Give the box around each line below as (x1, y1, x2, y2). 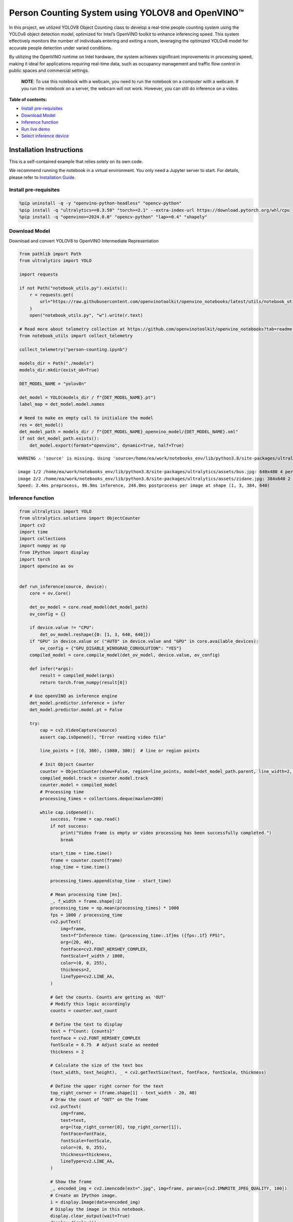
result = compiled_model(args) (40, 673, 115, 678)
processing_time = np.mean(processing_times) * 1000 (50, 905, 179, 911)
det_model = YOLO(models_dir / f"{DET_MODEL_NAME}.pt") (19, 394, 156, 400)
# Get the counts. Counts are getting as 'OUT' (50, 994, 167, 1000)
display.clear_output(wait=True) (50, 1213, 130, 1219)
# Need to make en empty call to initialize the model (19, 415, 153, 421)
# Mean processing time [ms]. (50, 892, 123, 897)
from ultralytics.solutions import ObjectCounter (19, 516, 141, 521)
